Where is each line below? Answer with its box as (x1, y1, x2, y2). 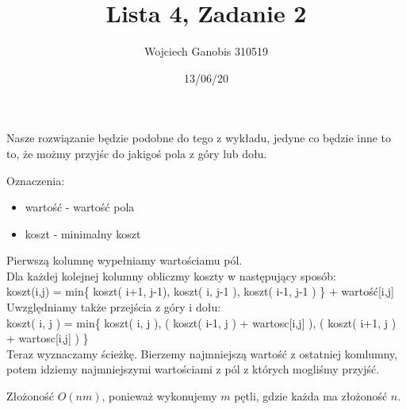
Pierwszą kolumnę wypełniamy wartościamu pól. (6, 252, 243, 269)
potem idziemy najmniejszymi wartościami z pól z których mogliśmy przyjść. (6, 361, 380, 377)
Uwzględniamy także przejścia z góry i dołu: (6, 299, 221, 315)
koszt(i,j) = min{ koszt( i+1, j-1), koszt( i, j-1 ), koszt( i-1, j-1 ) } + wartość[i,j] (6, 283, 394, 300)
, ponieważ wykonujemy (101, 388, 217, 404)
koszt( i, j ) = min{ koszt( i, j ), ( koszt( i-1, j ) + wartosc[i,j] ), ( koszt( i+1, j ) (6, 314, 396, 331)
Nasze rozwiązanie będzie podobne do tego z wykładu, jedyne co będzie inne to (6, 130, 392, 146)
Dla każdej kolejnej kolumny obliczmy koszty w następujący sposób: (6, 267, 336, 284)
